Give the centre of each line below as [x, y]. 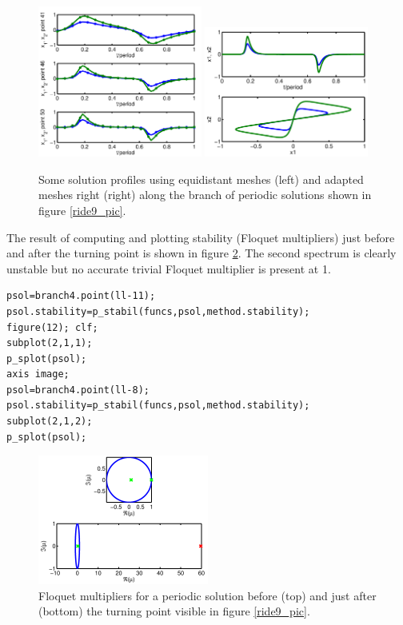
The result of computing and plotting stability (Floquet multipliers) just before [201, 237]
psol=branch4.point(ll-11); [81, 296]
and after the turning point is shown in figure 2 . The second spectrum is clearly [201, 253]
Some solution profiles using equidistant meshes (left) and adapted [201, 179]
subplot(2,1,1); [50, 343]
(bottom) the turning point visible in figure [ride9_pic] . [174, 611]
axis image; [38, 374]
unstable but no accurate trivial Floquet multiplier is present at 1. [169, 268]
